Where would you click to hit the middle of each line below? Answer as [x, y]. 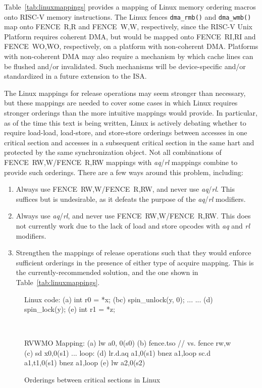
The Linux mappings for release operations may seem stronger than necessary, [125, 93]
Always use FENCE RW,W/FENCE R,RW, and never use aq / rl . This [125, 189]
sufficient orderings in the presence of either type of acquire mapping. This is [135, 262]
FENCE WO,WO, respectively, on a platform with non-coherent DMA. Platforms [131, 46]
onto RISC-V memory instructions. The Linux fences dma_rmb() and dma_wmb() [128, 16]
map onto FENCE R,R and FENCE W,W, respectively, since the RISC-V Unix [128, 26]
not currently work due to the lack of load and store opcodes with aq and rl [133, 225]
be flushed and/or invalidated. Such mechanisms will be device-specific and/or [125, 66]
